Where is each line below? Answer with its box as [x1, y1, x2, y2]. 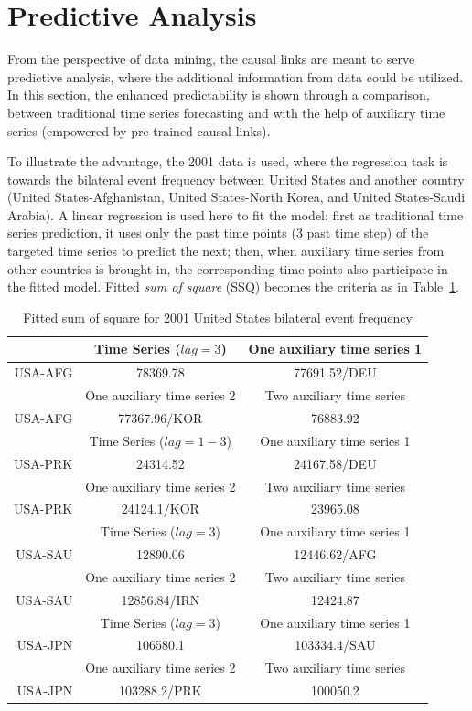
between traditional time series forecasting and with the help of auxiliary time [7, 102, 445, 122]
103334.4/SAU [295, 635, 376, 654]
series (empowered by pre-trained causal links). [7, 121, 271, 140]
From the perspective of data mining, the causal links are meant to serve [7, 49, 415, 69]
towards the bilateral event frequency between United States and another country [7, 169, 465, 188]
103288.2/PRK [119, 681, 202, 700]
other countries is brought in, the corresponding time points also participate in [7, 259, 448, 278]
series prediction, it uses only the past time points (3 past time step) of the [7, 223, 429, 242]
